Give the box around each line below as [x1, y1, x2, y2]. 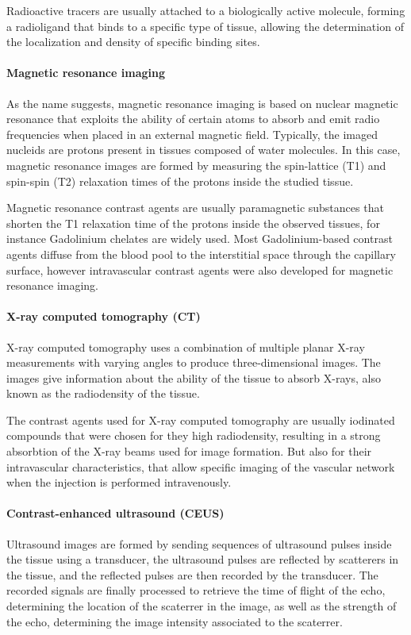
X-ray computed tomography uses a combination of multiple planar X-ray [6, 338, 365, 355]
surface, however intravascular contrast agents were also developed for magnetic [6, 261, 394, 278]
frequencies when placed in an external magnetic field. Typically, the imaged [6, 125, 378, 142]
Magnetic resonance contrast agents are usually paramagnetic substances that [6, 199, 384, 216]
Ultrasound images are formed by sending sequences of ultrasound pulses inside [6, 535, 392, 552]
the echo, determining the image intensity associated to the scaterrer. [6, 613, 343, 629]
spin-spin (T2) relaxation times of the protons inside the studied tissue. [6, 172, 354, 189]
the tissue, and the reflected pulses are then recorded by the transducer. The [6, 566, 378, 583]
